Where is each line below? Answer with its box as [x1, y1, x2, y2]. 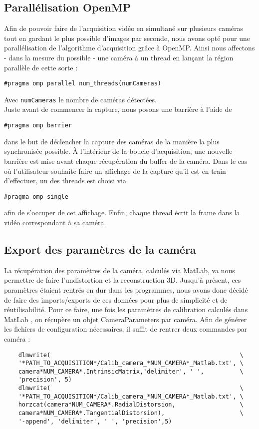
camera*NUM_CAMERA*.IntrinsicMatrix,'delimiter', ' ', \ [18, 368, 244, 375]
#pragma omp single [4, 193, 68, 200]
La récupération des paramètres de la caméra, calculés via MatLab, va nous [4, 265, 235, 275]
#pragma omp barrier [4, 122, 72, 129]
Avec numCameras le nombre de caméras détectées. [4, 94, 157, 104]
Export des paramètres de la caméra [4, 241, 196, 257]
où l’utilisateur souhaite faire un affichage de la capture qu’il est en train [4, 165, 226, 176]
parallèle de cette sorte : [4, 62, 78, 72]
